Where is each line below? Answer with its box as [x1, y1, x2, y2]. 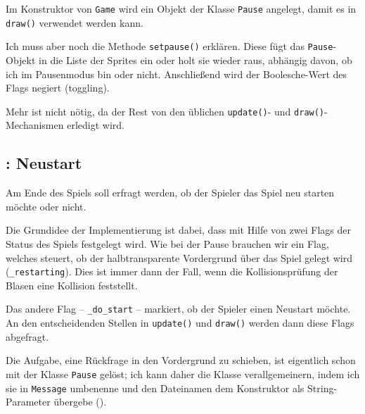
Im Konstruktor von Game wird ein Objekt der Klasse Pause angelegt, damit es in [6, 1, 357, 15]
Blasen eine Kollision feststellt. [6, 277, 138, 292]
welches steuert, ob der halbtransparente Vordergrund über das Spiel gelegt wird [6, 250, 353, 265]
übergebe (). [53, 394, 107, 409]
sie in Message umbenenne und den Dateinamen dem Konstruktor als [6, 380, 305, 395]
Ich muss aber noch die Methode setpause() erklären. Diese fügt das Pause [6, 39, 333, 54]
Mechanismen [6, 118, 64, 132]
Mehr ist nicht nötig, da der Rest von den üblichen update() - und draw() [6, 103, 325, 118]
